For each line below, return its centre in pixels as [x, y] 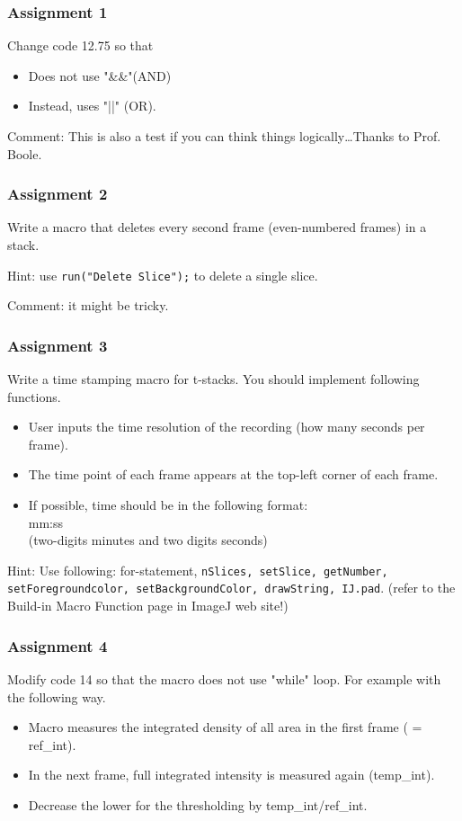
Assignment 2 [58, 194]
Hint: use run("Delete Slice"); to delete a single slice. [163, 275]
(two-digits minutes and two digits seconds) [148, 540]
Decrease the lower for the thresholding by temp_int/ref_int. [198, 804]
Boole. [25, 153]
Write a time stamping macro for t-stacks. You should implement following [213, 379]
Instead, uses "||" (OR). [92, 106]
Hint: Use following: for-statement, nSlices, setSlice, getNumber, [198, 570]
